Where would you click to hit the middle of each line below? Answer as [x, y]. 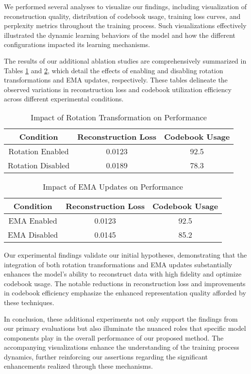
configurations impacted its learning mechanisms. [77, 44]
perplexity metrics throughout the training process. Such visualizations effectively [125, 25]
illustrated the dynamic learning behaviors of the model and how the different [120, 35]
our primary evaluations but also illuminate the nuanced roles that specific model [125, 328]
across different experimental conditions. [64, 99]
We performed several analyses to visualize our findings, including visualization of [125, 6]
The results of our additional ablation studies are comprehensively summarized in [125, 60]
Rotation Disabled [39, 165]
